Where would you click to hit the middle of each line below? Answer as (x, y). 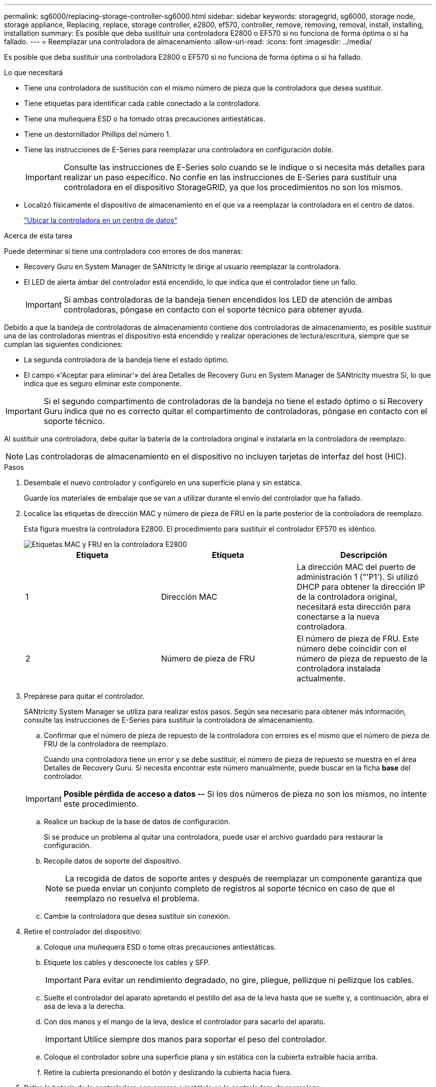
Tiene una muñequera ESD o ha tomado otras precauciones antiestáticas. (145, 119)
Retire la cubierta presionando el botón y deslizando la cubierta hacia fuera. (168, 1072)
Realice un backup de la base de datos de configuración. (137, 821)
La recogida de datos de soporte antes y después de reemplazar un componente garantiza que (244, 878)
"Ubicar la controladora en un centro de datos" (101, 220)
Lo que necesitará (34, 72)
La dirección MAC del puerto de (356, 567)
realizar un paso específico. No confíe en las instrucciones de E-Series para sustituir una (230, 177)
